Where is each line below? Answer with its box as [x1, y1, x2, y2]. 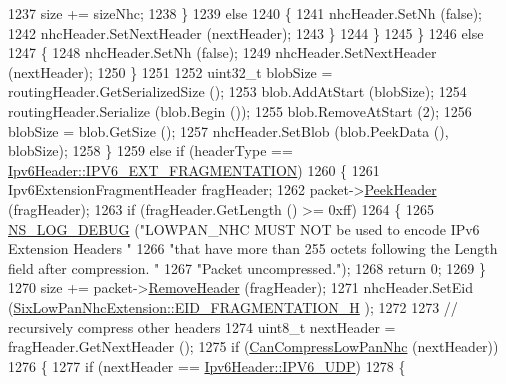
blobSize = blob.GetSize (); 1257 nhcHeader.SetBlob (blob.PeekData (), [8, 120, 449, 141]
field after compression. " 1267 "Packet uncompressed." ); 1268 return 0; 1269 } [8, 257, 487, 278]
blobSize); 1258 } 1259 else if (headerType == [8, 140, 293, 161]
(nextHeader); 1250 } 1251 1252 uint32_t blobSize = [8, 61, 333, 82]
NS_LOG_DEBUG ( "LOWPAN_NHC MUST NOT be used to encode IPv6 [8, 218, 480, 239]
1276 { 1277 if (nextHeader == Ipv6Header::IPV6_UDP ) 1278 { [8, 355, 406, 376]
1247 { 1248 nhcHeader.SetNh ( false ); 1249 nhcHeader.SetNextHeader [8, 42, 437, 63]
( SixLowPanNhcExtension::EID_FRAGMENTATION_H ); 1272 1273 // [8, 296, 458, 317]
